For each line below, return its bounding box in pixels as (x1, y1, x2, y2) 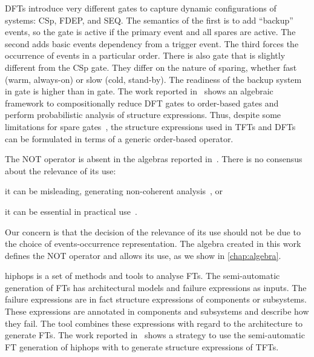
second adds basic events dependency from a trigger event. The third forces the (5, 37, 299, 50)
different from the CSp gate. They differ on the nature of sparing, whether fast (5, 61, 297, 73)
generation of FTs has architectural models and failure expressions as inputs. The (5, 281, 307, 293)
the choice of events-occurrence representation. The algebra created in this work (5, 237, 301, 250)
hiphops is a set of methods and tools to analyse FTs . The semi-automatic (5, 269, 280, 282)
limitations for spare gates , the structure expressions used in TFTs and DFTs (5, 120, 296, 133)
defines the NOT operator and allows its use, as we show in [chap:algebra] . (5, 249, 281, 261)
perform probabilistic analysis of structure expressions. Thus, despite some (5, 108, 281, 121)
